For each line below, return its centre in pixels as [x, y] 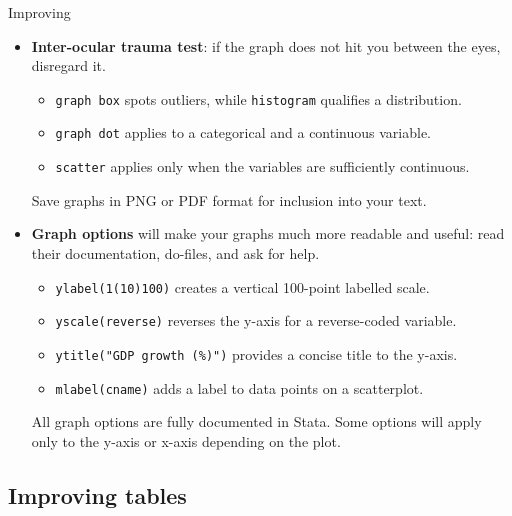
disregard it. [68, 65]
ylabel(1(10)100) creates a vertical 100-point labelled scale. [242, 286]
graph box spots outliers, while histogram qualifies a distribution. [258, 98]
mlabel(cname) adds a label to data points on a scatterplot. [239, 387]
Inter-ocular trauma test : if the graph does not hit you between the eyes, [266, 45]
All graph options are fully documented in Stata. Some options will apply [256, 421]
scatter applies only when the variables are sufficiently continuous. [262, 166]
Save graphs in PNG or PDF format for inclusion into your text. [229, 199]
